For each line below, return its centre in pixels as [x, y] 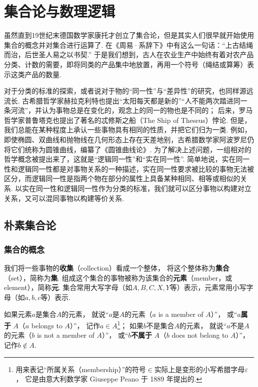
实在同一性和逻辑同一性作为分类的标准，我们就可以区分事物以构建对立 [137, 188]
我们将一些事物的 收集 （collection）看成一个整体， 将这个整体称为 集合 [117, 268]
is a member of [181, 314]
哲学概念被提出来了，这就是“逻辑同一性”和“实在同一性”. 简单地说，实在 [120, 159]
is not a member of [66, 335]
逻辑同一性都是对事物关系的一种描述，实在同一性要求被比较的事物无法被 [136, 168]
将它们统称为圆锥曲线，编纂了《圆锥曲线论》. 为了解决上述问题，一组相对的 [128, 149]
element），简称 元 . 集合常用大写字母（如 [68, 287]
